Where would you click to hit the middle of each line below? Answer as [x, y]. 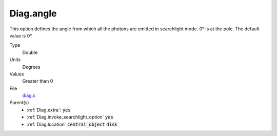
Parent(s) [19, 103]
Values [17, 74]
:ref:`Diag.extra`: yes [49, 110]
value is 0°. [21, 35]
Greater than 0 [38, 81]
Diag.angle [33, 13]
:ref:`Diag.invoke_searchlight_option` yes [70, 117]
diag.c [29, 95]
